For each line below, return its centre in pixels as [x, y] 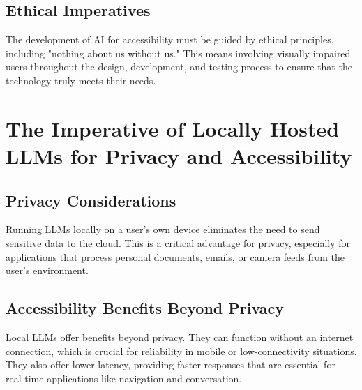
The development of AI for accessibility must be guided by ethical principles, [170, 39]
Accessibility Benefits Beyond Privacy [145, 308]
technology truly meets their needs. [81, 80]
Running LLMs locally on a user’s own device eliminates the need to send [163, 229]
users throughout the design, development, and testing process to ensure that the [179, 67]
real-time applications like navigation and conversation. [124, 378]
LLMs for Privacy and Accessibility [179, 155]
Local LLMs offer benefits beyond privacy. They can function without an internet [180, 337]
